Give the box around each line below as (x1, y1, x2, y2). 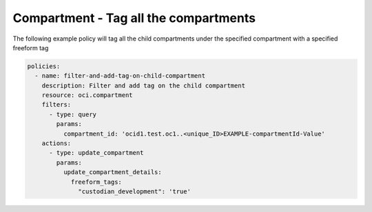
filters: (41, 100, 72, 109)
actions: (41, 140, 72, 147)
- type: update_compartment (49, 149, 144, 157)
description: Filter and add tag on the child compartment (41, 81, 246, 89)
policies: (27, 62, 61, 70)
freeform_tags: (70, 178, 122, 186)
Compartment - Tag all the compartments (12, 10, 256, 25)
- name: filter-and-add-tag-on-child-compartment (34, 72, 206, 80)
